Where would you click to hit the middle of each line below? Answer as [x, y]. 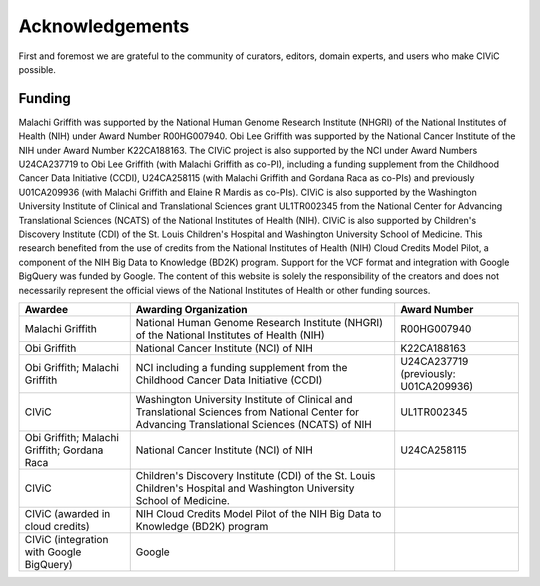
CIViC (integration [66, 539]
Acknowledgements [104, 26]
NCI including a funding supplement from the [241, 367]
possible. [37, 69]
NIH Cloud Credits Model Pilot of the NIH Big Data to [258, 513]
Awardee [46, 309]
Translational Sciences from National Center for [247, 412]
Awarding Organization [191, 309]
